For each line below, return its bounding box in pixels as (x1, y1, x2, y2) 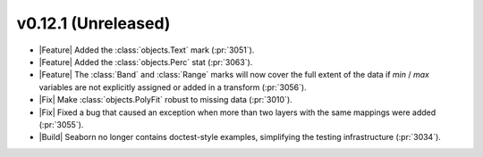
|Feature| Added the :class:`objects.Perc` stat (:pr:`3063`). (38, 56, 253, 67)
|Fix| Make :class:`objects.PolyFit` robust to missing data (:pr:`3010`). (38, 95, 292, 105)
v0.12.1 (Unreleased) (16, 13, 171, 33)
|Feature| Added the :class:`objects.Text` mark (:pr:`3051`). (38, 45, 255, 55)
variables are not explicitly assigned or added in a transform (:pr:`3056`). (38, 81, 308, 93)
